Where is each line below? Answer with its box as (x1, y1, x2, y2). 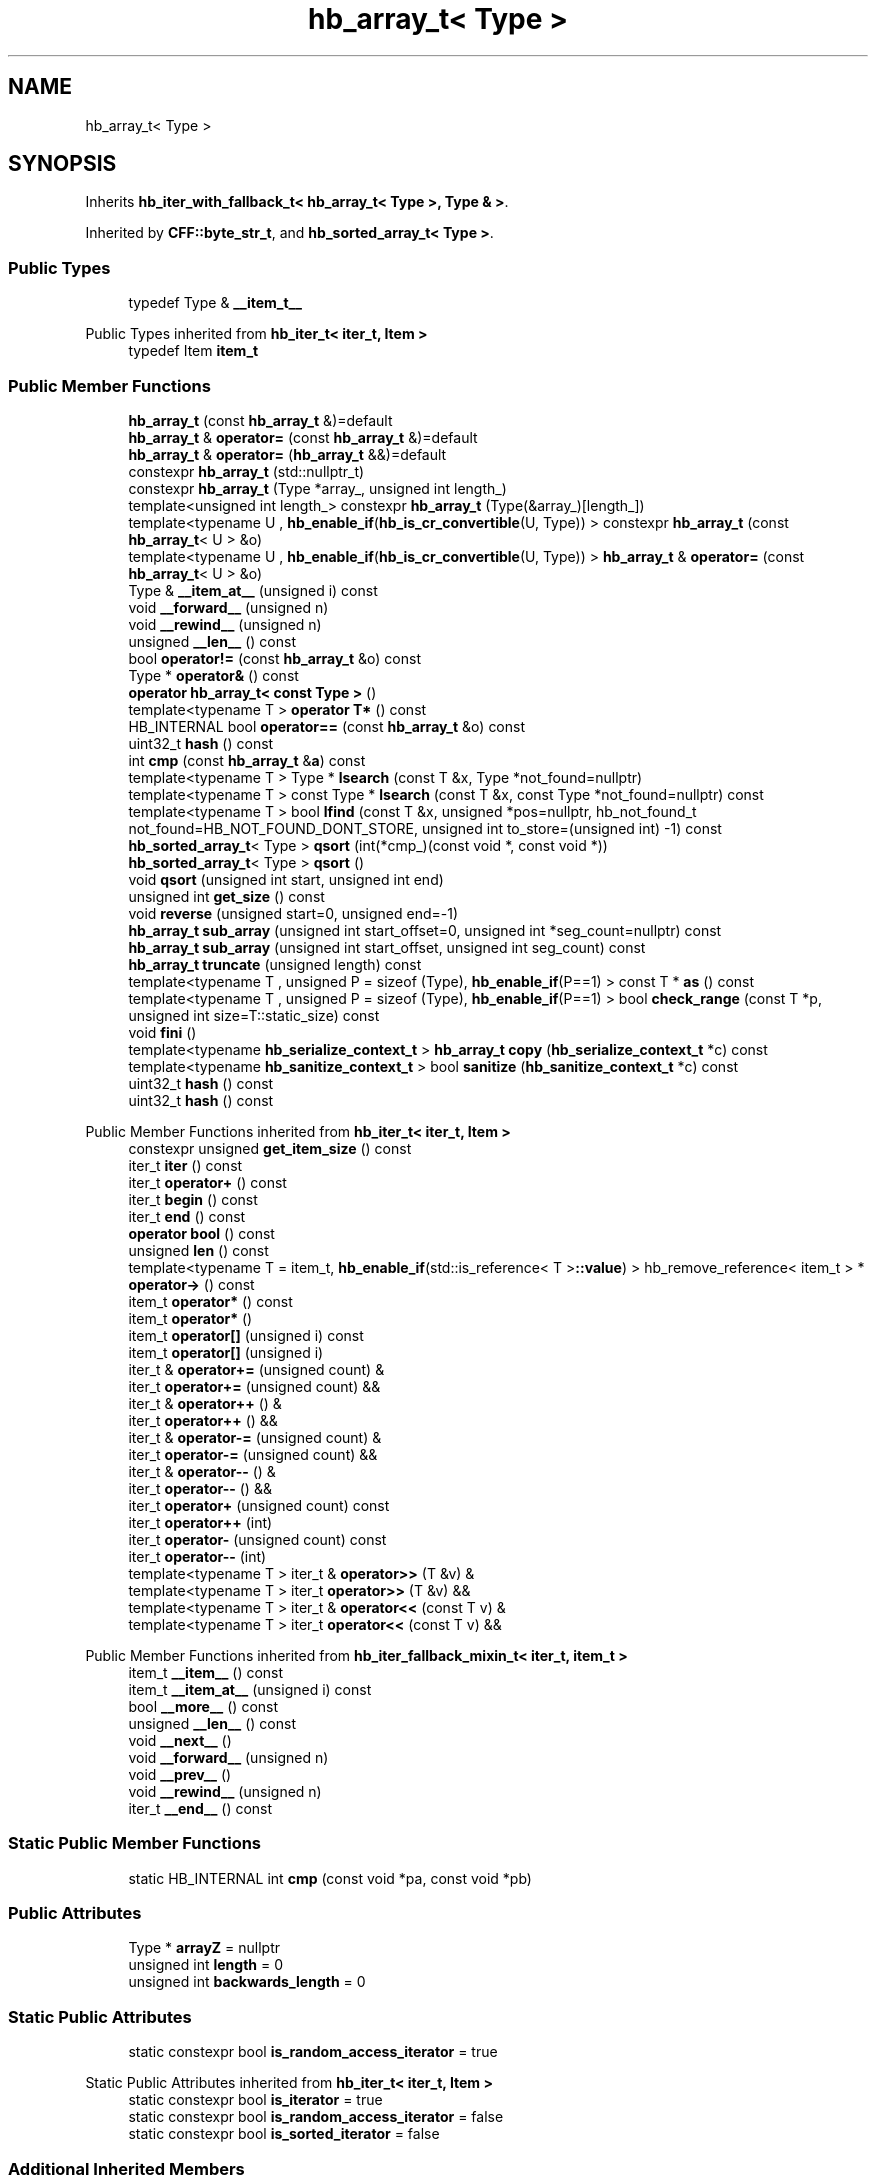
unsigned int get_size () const (128, 887, 325, 905)
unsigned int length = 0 (128, 1956, 283, 1974)
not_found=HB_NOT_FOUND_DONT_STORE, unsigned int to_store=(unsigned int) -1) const (128, 819, 722, 837)
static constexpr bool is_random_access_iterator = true (128, 2043, 498, 2061)
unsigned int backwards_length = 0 (128, 1973, 366, 1991)
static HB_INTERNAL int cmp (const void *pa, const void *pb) (128, 1869, 532, 1887)
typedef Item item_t (128, 342, 259, 360)
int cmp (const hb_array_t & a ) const (128, 751, 366, 769)
